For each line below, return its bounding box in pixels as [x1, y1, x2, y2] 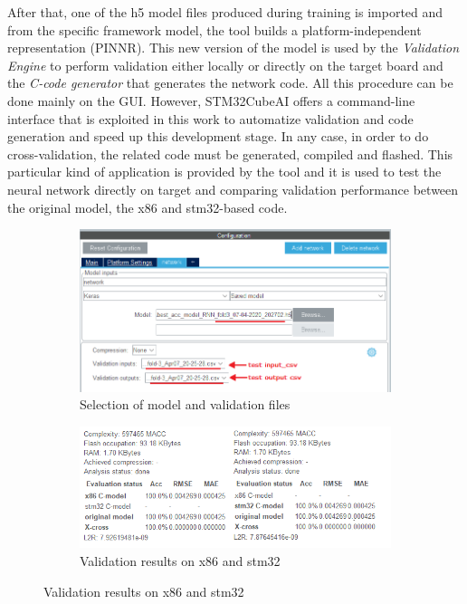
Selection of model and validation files [80, 395, 291, 414]
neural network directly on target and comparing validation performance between [7, 179, 459, 198]
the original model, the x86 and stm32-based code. [7, 197, 288, 216]
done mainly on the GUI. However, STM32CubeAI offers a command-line [7, 91, 415, 110]
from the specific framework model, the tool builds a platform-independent [7, 20, 422, 39]
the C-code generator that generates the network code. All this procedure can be [7, 73, 453, 92]
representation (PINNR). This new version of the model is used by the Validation [7, 38, 460, 57]
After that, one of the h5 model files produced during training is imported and [7, 3, 443, 21]
